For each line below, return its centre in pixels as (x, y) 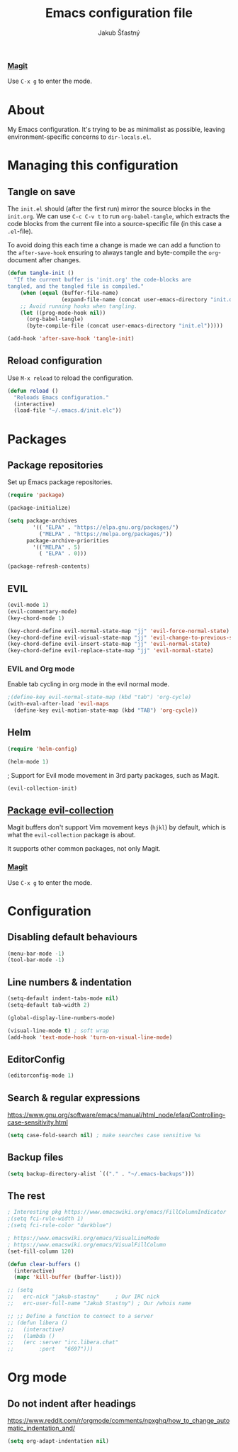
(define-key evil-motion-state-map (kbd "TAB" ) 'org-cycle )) (106, 710)
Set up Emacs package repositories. (60, 482)
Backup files (35, 1157)
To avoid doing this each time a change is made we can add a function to (114, 245)
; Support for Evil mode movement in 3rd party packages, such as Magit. (113, 775)
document (22, 260)
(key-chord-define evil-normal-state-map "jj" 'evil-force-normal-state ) (119, 631)
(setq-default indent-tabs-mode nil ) (63, 999)
